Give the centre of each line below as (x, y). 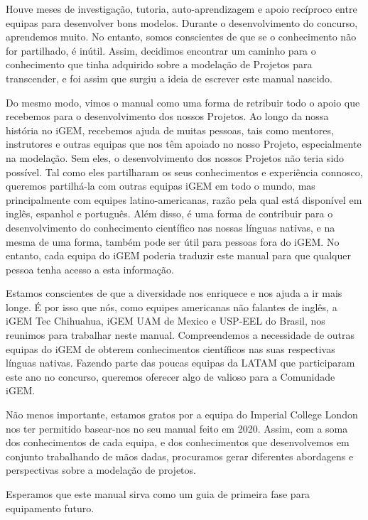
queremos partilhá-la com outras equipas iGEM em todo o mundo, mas (161, 186)
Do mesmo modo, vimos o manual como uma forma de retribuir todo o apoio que (183, 102)
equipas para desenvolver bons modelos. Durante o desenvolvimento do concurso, (182, 22)
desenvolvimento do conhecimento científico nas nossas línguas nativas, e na (171, 227)
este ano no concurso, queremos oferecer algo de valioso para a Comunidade (171, 376)
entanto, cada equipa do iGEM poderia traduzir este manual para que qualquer (178, 255)
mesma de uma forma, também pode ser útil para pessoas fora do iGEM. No (173, 241)
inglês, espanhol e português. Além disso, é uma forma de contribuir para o (169, 213)
